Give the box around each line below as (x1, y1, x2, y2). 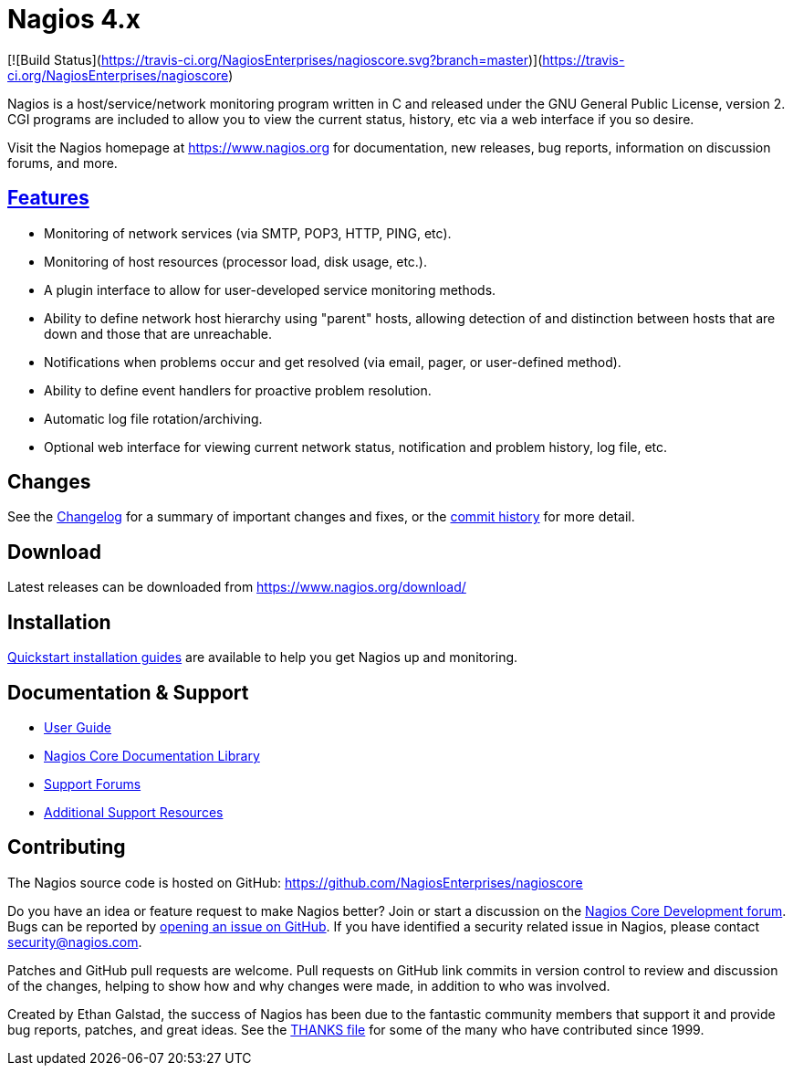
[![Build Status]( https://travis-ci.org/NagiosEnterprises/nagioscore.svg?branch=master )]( (7, 51, 543, 68)
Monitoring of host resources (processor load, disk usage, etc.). (44, 253, 427, 269)
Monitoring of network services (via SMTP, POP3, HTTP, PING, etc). (44, 225, 452, 241)
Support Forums (44, 775, 141, 792)
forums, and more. (7, 154, 118, 171)
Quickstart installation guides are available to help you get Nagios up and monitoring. (7, 649, 518, 666)
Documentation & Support (7, 680, 249, 704)
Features (7, 186, 89, 210)
